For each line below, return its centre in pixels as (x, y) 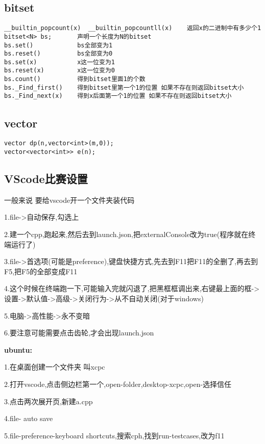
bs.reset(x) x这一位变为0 (59, 71)
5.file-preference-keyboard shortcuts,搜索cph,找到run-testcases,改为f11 (114, 435)
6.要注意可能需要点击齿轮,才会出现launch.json (79, 333)
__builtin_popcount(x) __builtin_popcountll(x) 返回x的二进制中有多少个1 (133, 28)
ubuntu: (18, 349)
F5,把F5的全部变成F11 (41, 271)
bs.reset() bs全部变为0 (58, 54)
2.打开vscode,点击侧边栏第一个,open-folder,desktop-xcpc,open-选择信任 (118, 384)
